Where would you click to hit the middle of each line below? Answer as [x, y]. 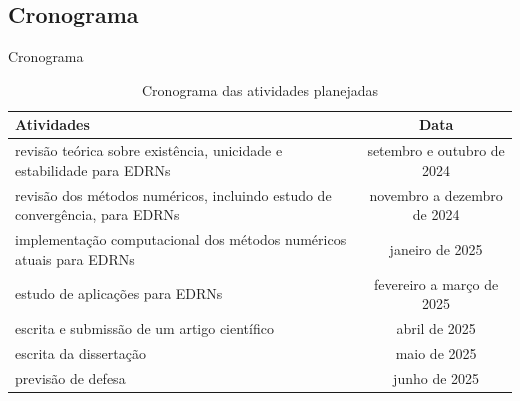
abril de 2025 [436, 327]
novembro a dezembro [436, 194]
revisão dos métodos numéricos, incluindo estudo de [173, 194]
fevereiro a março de [436, 283]
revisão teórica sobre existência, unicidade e [149, 150]
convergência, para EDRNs [97, 214]
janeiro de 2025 [436, 248]
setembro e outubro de [436, 150]
